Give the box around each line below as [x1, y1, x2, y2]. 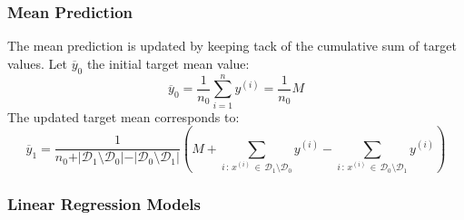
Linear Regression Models [7, 193, 202, 215]
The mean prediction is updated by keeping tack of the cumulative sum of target [7, 36, 457, 55]
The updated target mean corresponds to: [7, 107, 240, 126]
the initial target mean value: [86, 53, 250, 72]
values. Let [7, 53, 67, 72]
